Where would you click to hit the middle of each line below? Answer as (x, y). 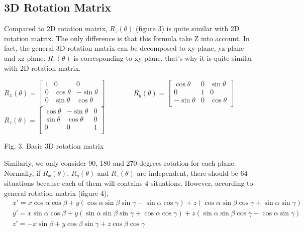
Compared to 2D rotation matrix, (56, 28)
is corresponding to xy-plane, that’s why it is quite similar (163, 57)
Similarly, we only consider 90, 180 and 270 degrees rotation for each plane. (120, 163)
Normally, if (22, 172)
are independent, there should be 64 (192, 172)
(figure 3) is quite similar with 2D (188, 28)
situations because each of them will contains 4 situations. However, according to (129, 183)
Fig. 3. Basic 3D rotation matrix (54, 146)
